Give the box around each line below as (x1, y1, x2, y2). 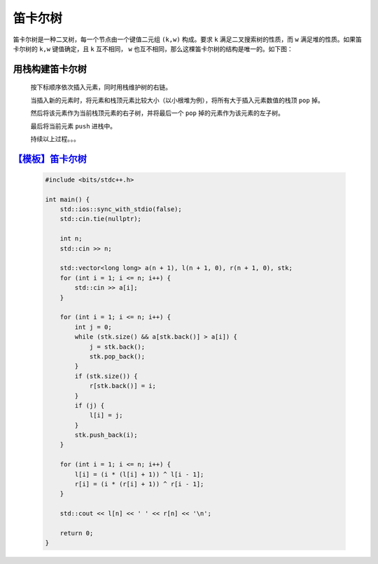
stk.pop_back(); (89, 352, 146, 361)
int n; (59, 235, 83, 243)
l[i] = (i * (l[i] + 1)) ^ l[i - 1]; (74, 470, 204, 478)
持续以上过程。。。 (30, 134, 80, 143)
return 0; (59, 529, 94, 537)
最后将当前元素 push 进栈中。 (30, 121, 117, 130)
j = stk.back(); (89, 342, 146, 351)
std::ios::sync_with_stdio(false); (59, 206, 182, 213)
